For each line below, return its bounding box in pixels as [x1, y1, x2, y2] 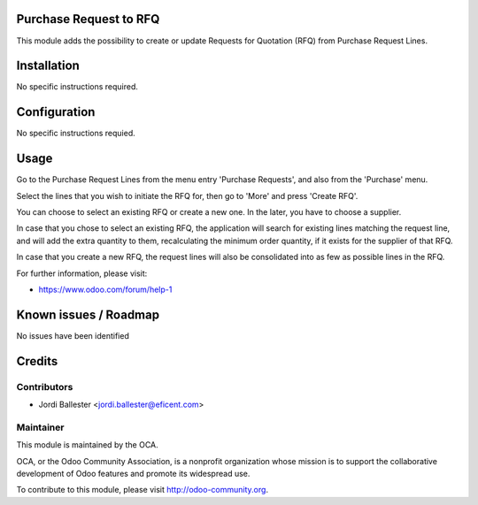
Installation [16, 58, 80, 73]
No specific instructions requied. [16, 128, 136, 139]
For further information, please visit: [16, 268, 148, 279]
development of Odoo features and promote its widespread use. [16, 468, 251, 478]
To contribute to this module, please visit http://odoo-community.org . [16, 485, 269, 495]
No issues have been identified [16, 330, 130, 340]
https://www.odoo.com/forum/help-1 [38, 284, 173, 295]
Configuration [16, 104, 96, 119]
